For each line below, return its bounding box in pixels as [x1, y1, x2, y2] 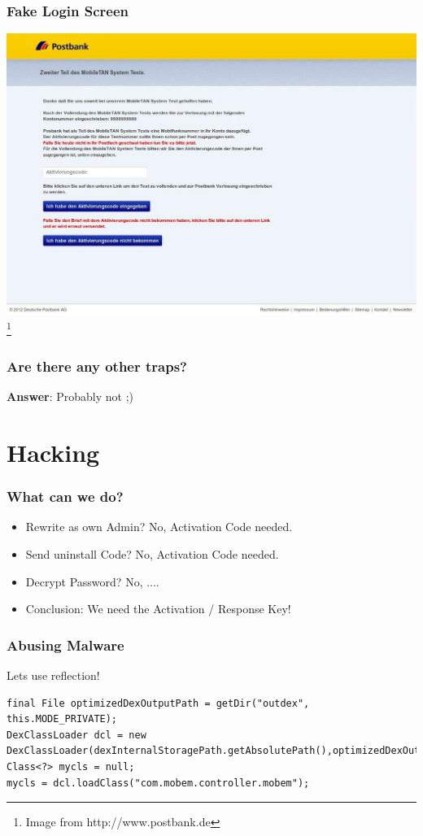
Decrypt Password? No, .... [25, 573, 159, 590]
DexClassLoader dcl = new [7, 729, 146, 741]
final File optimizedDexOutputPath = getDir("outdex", [7, 697, 310, 709]
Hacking [7, 436, 100, 469]
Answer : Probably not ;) [7, 388, 133, 405]
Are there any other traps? [7, 355, 187, 376]
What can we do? [7, 486, 124, 507]
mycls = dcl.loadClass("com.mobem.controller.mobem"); [7, 777, 310, 789]
